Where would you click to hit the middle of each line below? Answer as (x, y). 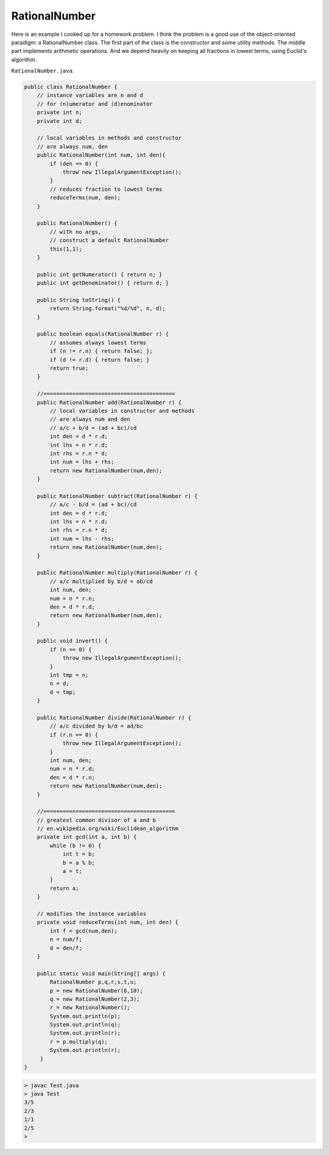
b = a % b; (79, 863)
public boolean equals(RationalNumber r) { (103, 334)
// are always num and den (90, 419)
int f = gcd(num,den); (84, 931)
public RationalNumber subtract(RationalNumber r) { (117, 496)
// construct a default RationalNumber (109, 240)
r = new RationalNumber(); (90, 1008)
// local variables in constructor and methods (122, 411)
